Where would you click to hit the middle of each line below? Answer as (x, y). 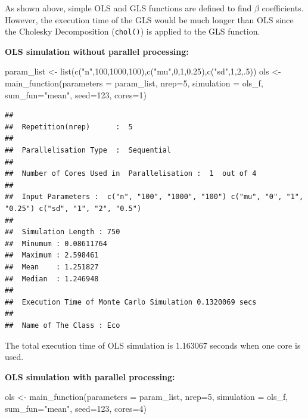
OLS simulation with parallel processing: (90, 376)
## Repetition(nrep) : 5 (69, 127)
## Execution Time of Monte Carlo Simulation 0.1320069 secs (131, 302)
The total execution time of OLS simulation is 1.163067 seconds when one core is (153, 345)
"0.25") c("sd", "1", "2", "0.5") (73, 208)
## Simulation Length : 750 (63, 232)
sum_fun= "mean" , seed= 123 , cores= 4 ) (76, 408)
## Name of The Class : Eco (63, 325)
